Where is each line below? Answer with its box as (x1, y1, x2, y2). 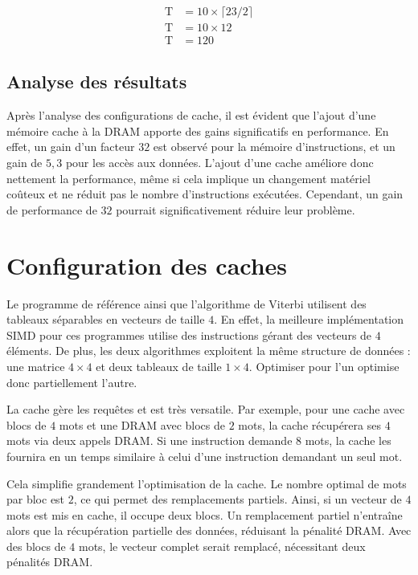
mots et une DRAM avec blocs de (59, 416, 226, 433)
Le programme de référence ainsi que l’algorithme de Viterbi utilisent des (6, 295, 367, 312)
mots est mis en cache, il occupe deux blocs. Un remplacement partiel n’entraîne (6, 506, 403, 523)
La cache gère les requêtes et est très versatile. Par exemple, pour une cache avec (6, 401, 405, 418)
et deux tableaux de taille (96, 357, 222, 374)
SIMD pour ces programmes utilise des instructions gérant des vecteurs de (6, 326, 372, 343)
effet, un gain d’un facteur (6, 138, 135, 155)
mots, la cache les (305, 432, 391, 449)
